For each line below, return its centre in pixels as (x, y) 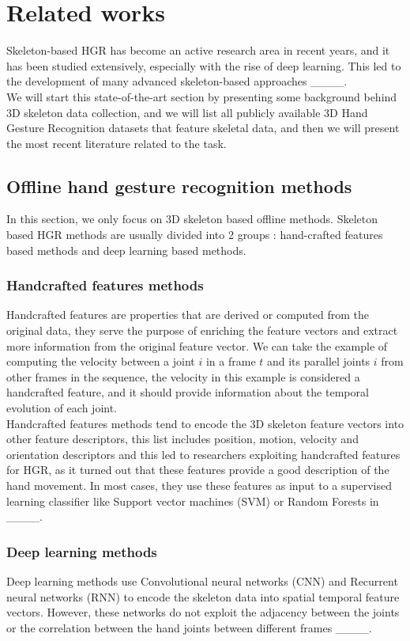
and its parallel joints (318, 361)
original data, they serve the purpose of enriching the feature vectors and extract (202, 330)
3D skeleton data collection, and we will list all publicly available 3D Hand (187, 112)
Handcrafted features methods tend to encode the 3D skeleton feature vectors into (205, 423)
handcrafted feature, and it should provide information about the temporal (188, 392)
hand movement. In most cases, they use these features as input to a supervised (199, 485)
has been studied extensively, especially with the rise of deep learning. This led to (204, 65)
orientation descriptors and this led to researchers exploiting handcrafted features (203, 454)
